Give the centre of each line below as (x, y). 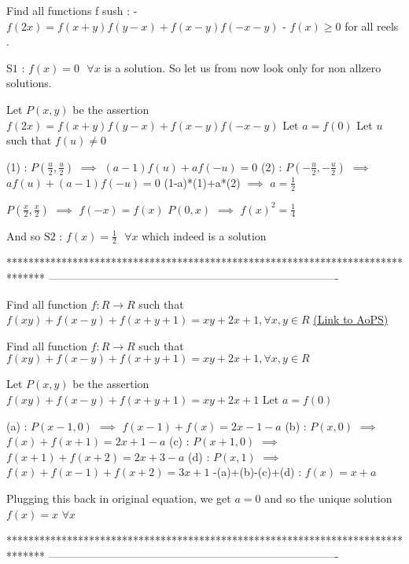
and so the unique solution (328, 498)
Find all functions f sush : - (72, 10)
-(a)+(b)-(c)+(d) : (258, 472)
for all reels (372, 26)
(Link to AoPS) (351, 319)
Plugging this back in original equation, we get (119, 498)
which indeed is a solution (204, 235)
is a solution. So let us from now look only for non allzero (243, 67)
